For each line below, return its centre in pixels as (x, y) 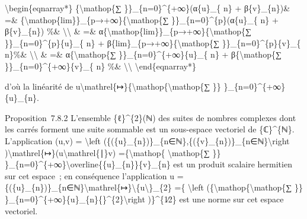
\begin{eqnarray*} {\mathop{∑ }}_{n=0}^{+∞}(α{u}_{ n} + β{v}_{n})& (148, 8)
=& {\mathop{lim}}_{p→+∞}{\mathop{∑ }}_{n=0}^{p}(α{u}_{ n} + (142, 19)
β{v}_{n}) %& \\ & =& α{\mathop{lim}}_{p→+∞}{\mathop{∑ (128, 31)
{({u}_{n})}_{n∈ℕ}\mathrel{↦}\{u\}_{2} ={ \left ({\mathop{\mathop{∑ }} (154, 187)
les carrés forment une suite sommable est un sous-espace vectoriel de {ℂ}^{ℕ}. (150, 129)
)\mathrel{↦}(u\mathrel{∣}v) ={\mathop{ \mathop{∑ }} (113, 152)
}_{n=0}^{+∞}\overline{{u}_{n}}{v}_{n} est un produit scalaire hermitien (148, 164)
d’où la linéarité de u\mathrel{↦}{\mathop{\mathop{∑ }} (113, 86)
